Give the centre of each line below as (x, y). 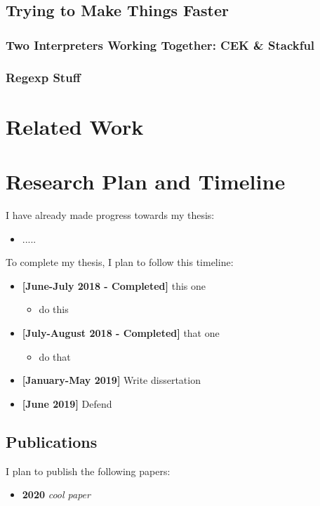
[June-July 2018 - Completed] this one (114, 285)
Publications (52, 441)
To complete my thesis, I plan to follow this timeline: (120, 262)
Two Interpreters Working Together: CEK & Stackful (160, 45)
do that (55, 356)
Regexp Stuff (43, 77)
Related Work (75, 126)
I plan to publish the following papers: (88, 471)
